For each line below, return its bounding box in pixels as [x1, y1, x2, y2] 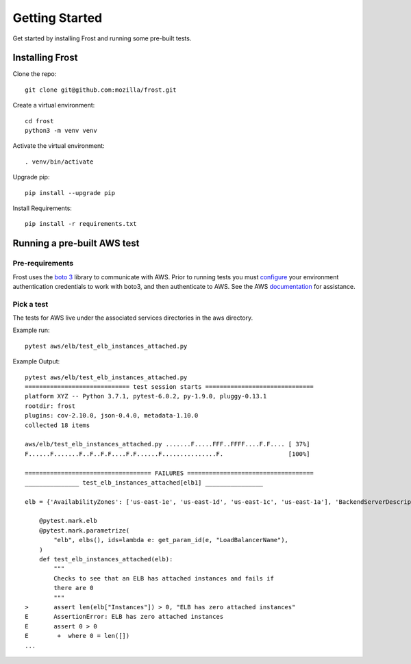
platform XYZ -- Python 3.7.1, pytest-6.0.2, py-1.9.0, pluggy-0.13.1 [25, 392, 267, 400]
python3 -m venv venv [25, 127, 97, 135]
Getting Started [12, 10, 103, 25]
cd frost [25, 117, 54, 125]
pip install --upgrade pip [25, 189, 116, 196]
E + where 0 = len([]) [25, 632, 130, 640]
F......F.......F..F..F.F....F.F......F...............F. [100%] [25, 450, 310, 458]
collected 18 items [25, 421, 90, 429]
